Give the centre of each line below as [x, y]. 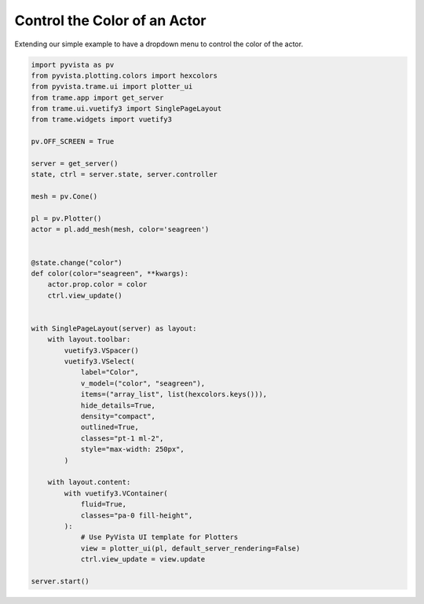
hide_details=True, [118, 405]
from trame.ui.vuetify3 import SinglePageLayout [126, 109]
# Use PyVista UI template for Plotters [159, 537]
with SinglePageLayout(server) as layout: [114, 328]
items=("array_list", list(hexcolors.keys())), [174, 394]
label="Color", [110, 372]
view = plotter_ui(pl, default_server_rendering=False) [190, 548]
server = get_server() [75, 164]
